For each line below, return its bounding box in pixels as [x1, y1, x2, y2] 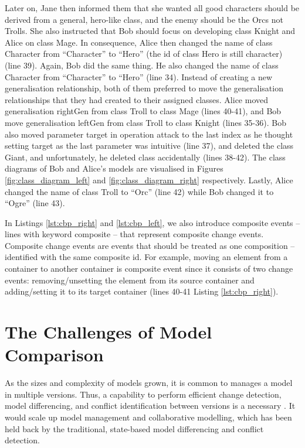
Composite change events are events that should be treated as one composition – [5, 239, 295, 251]
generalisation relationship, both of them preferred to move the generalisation [5, 82, 283, 94]
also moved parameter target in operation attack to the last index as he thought [5, 128, 293, 140]
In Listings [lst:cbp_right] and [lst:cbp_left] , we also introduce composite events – [5, 216, 300, 228]
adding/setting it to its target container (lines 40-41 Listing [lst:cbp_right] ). [5, 285, 279, 297]
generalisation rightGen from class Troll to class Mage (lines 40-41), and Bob [5, 105, 282, 117]
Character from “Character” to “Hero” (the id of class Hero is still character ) [5, 47, 283, 60]
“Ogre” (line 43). [5, 197, 65, 209]
